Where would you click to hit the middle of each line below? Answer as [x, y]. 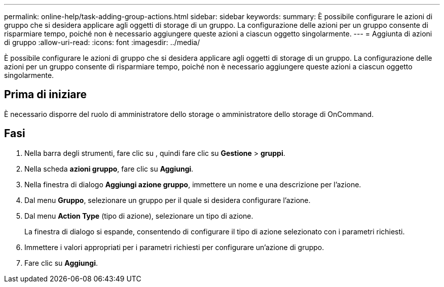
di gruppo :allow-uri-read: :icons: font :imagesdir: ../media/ [102, 42]
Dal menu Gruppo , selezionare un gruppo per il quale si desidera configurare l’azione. [168, 200]
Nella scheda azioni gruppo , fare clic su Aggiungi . [109, 169]
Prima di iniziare [46, 95]
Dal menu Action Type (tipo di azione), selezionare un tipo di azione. [139, 216]
